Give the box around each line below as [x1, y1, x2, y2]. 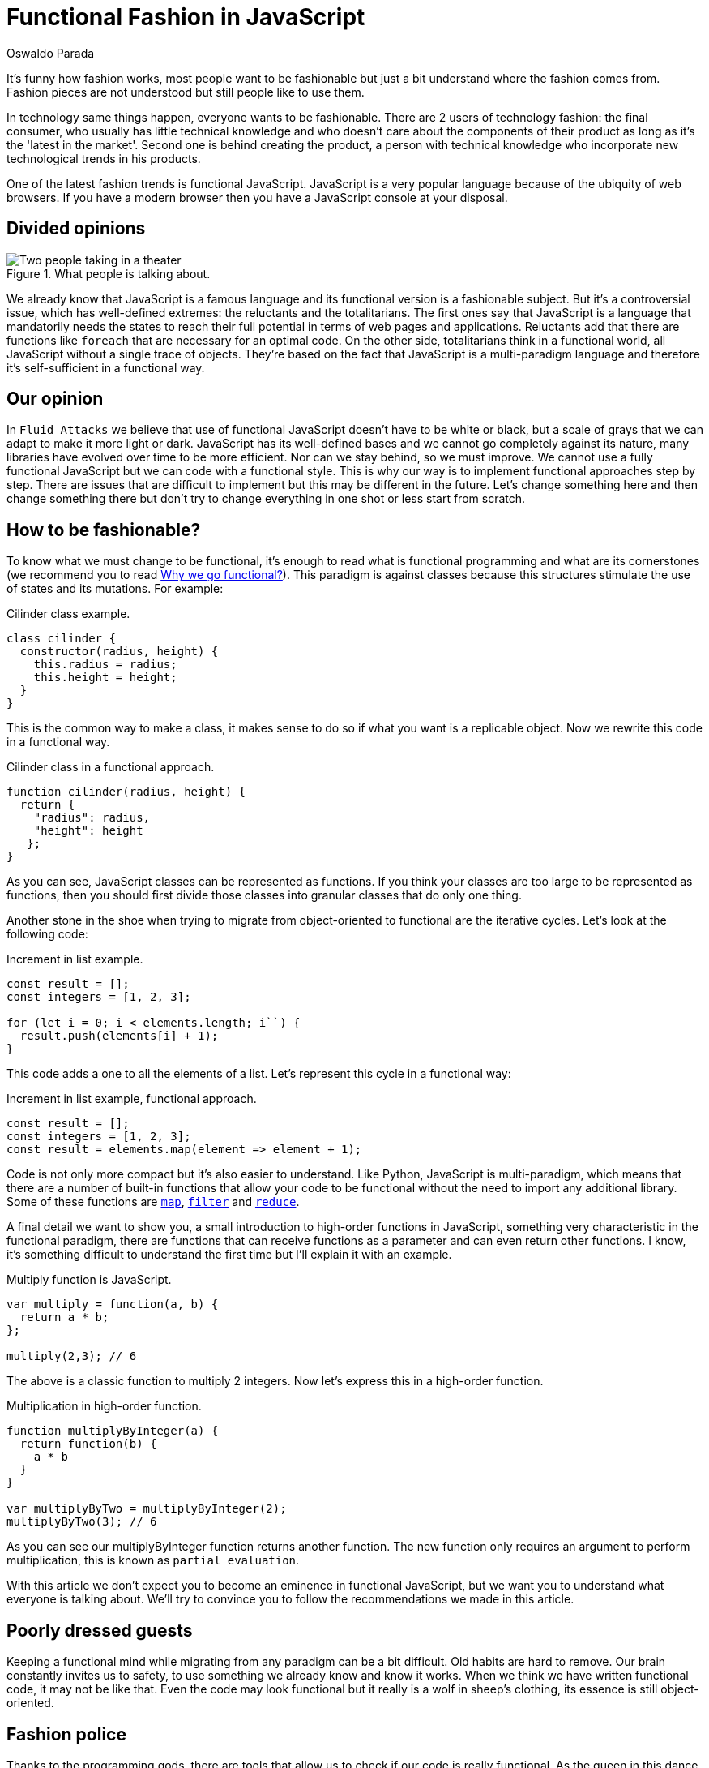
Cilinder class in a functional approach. [6, 760, 215, 775]
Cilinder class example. [6, 607, 130, 621]
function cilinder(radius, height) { [6, 785, 246, 799]
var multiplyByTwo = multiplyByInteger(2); [6, 1502, 287, 1516]
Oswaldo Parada [6, 45, 95, 60]
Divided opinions [6, 218, 146, 239]
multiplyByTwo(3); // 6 [6, 1515, 157, 1529]
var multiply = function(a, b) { [6, 1298, 219, 1311]
